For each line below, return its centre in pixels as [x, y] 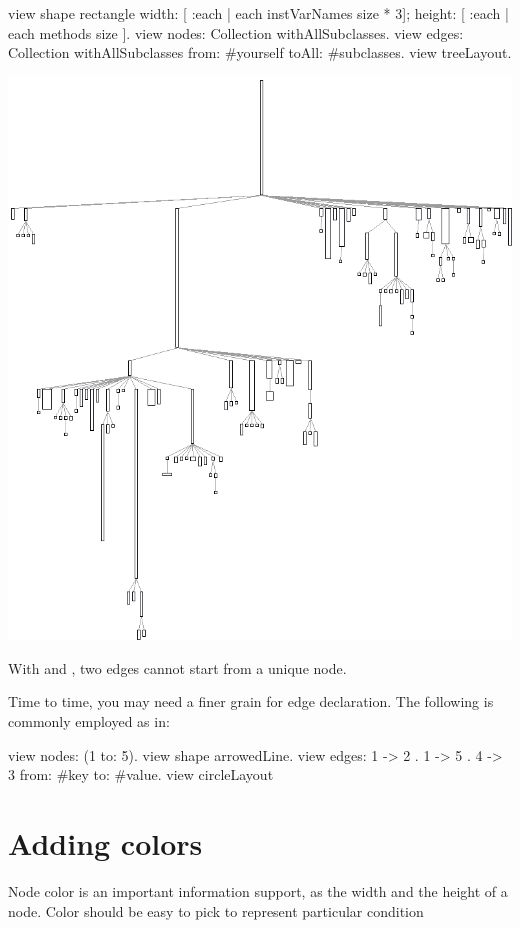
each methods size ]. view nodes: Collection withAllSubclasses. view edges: [236, 32]
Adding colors [105, 842]
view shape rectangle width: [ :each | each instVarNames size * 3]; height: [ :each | [258, 13]
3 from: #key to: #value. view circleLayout [141, 774]
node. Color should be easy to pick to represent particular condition [216, 910]
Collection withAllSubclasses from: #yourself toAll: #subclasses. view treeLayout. [260, 52]
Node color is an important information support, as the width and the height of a [258, 890]
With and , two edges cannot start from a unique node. [177, 667]
